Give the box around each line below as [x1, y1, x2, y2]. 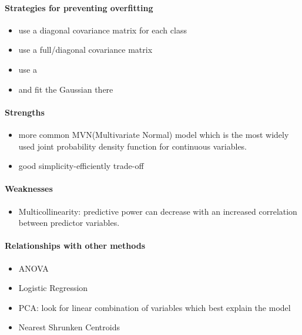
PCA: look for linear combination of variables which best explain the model [18, 301, 291, 313]
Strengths [5, 106, 45, 118]
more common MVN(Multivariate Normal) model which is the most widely [18, 128, 289, 140]
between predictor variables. [18, 216, 120, 229]
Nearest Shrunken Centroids [18, 321, 120, 333]
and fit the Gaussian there [18, 83, 113, 95]
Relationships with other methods [5, 239, 145, 252]
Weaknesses [5, 182, 53, 195]
